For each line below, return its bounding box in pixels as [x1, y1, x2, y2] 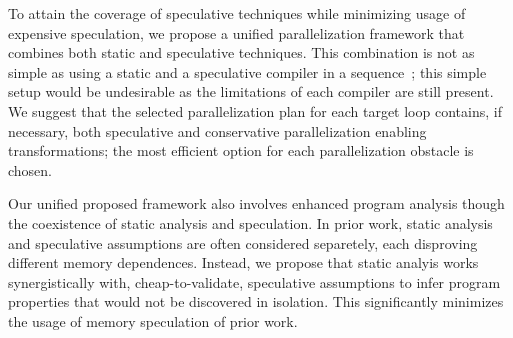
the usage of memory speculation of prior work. [8, 310, 298, 331]
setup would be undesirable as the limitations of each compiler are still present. [8, 81, 494, 102]
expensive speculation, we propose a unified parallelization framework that [8, 22, 465, 43]
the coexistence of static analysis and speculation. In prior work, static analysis [8, 212, 493, 233]
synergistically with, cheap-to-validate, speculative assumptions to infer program [8, 271, 501, 292]
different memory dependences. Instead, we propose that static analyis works [8, 252, 479, 273]
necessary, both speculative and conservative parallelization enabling [8, 120, 427, 141]
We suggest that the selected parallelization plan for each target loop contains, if [8, 100, 502, 121]
